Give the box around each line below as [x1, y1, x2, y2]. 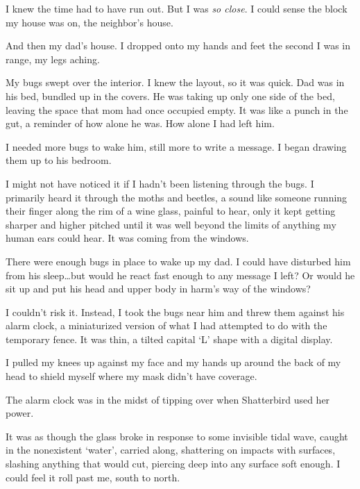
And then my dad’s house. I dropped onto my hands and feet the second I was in [6, 38, 351, 53]
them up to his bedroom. [6, 153, 112, 167]
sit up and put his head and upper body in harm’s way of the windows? [6, 281, 311, 296]
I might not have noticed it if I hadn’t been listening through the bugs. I [6, 176, 314, 190]
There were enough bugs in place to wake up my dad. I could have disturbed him [6, 254, 351, 268]
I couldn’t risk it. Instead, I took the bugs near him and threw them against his [6, 304, 345, 319]
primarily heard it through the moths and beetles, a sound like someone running [6, 190, 348, 204]
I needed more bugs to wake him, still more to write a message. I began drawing [6, 139, 347, 154]
